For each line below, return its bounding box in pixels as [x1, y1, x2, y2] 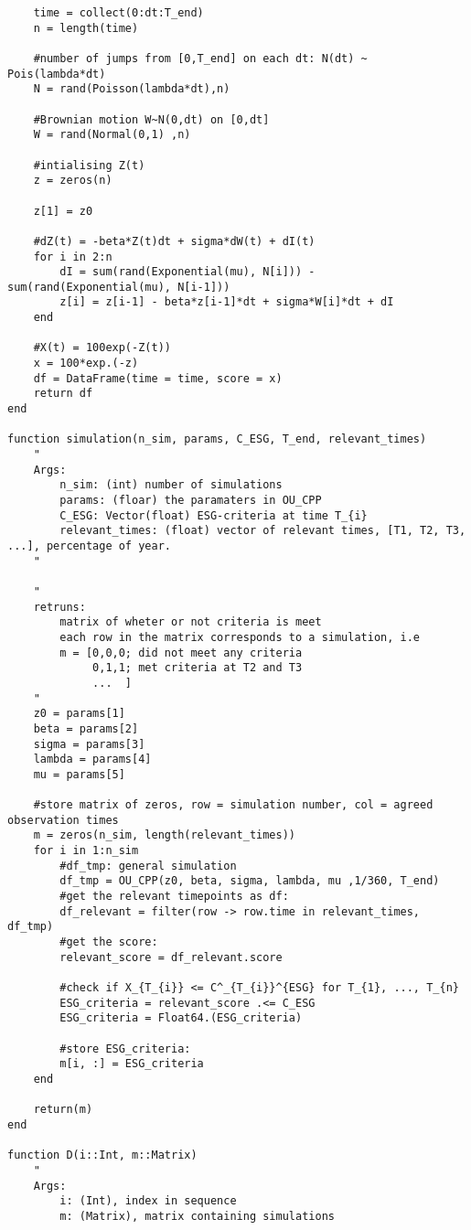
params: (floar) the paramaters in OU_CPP [59, 494, 322, 507]
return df [33, 387, 93, 401]
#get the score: [59, 936, 158, 949]
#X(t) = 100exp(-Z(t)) [33, 341, 171, 355]
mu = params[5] [33, 767, 125, 781]
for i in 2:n [33, 250, 112, 263]
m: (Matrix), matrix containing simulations [59, 1209, 335, 1223]
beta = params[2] [33, 722, 139, 735]
